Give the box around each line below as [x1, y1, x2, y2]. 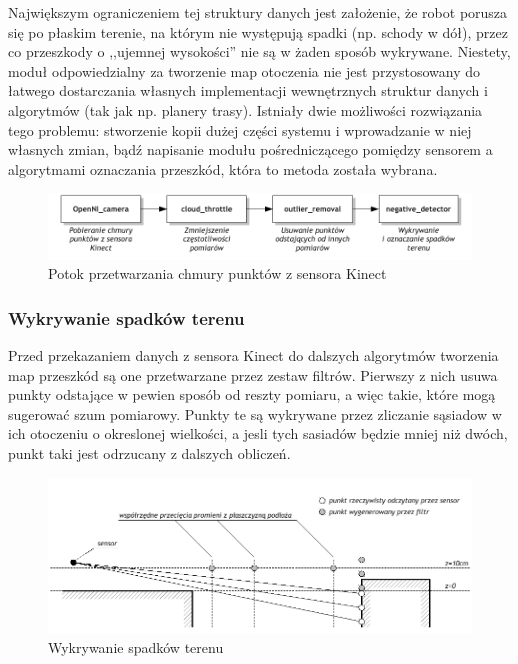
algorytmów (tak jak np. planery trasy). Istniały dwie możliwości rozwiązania [8, 99, 483, 120]
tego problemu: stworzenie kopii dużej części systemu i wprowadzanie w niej [8, 119, 472, 140]
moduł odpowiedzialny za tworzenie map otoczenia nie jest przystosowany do [8, 60, 481, 81]
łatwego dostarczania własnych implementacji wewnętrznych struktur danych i [8, 80, 488, 101]
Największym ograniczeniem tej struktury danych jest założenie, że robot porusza [8, 2, 508, 22]
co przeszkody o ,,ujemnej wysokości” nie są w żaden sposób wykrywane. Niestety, [8, 41, 511, 62]
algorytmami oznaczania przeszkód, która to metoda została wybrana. [8, 158, 438, 179]
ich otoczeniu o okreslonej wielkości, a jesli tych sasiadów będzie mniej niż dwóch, [8, 423, 508, 444]
